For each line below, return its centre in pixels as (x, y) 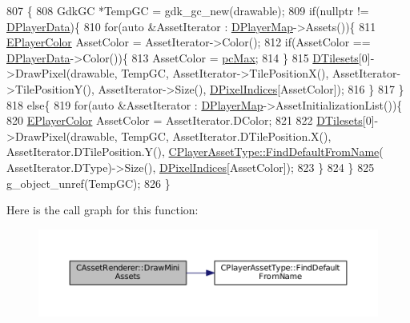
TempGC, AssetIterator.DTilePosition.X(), (226, 136)
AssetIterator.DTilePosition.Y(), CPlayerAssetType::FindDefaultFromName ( (195, 152)
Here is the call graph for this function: (102, 210)
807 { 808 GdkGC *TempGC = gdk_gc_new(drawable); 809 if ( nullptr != (188, 10)
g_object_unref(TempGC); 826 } (88, 183)
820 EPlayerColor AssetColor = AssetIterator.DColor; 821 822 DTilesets (185, 120)
